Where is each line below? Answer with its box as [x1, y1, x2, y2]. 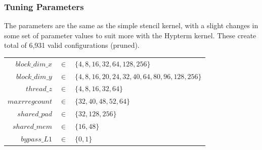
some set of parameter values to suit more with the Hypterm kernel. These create [4, 30, 256, 40]
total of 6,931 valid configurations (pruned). [4, 40, 140, 50]
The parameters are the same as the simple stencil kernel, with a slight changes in [4, 20, 258, 31]
